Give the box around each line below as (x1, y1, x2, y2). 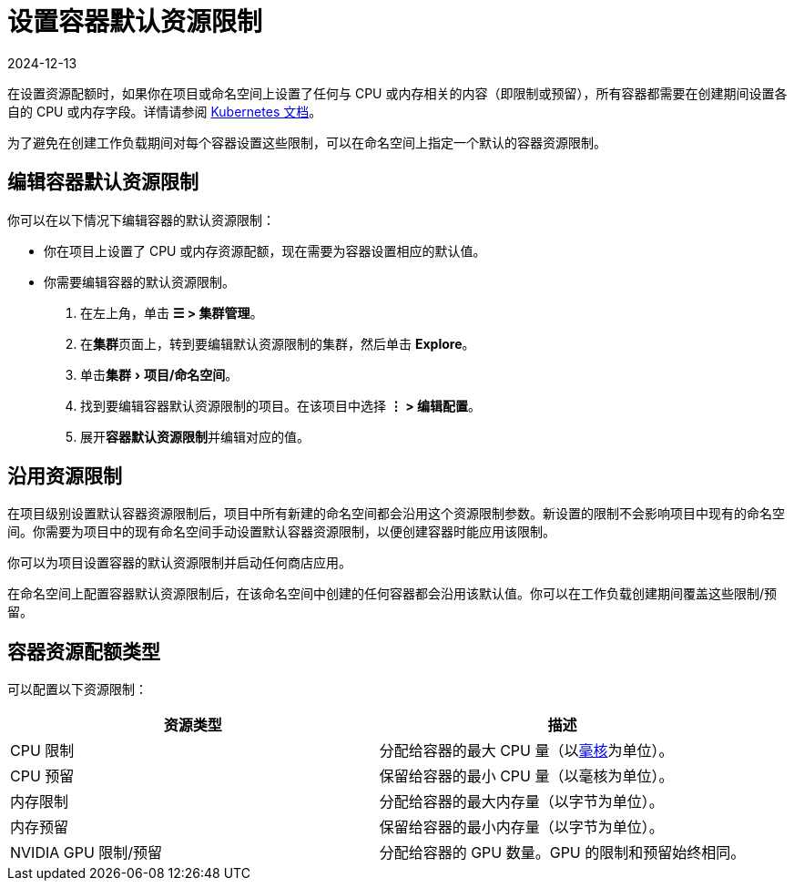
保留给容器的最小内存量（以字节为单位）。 (379, 818, 664, 837)
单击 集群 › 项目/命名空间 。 (80, 366, 239, 383)
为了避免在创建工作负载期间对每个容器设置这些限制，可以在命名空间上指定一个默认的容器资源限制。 (7, 134, 606, 150)
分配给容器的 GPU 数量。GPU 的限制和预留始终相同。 (379, 843, 746, 862)
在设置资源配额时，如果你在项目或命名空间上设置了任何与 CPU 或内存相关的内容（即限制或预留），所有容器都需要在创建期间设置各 (7, 85, 788, 101)
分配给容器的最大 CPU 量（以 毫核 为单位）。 (379, 741, 674, 760)
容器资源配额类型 (7, 639, 160, 663)
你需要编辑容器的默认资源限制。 (44, 273, 235, 290)
